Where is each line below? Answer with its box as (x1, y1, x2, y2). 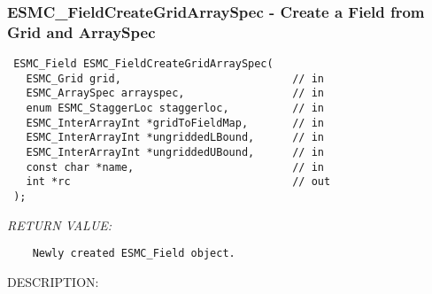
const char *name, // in (26, 160, 324, 174)
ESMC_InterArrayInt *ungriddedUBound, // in (26, 146, 324, 159)
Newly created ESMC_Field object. (32, 247, 235, 260)
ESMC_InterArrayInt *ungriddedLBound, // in (26, 131, 324, 144)
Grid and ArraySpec (7, 20, 156, 43)
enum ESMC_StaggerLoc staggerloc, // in (26, 102, 324, 115)
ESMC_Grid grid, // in (26, 72, 324, 85)
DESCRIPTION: (7, 272, 99, 290)
